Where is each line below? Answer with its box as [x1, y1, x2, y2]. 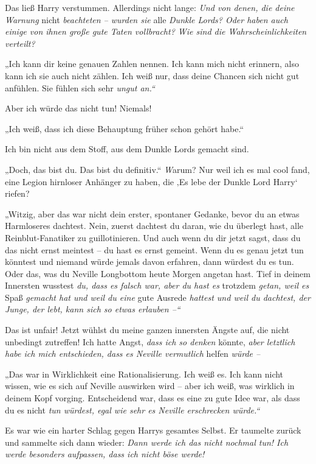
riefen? [5, 187, 30, 200]
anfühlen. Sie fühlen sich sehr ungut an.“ [5, 81, 155, 94]
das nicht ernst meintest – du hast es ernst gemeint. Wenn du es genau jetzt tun [5, 243, 304, 256]
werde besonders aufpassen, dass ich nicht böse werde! [5, 448, 205, 460]
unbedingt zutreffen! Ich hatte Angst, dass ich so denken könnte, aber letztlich [5, 335, 295, 348]
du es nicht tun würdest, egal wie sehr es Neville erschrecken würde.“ [5, 403, 260, 416]
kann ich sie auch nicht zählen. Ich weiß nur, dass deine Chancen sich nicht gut [5, 69, 300, 82]
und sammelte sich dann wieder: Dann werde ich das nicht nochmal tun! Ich [5, 435, 289, 448]
